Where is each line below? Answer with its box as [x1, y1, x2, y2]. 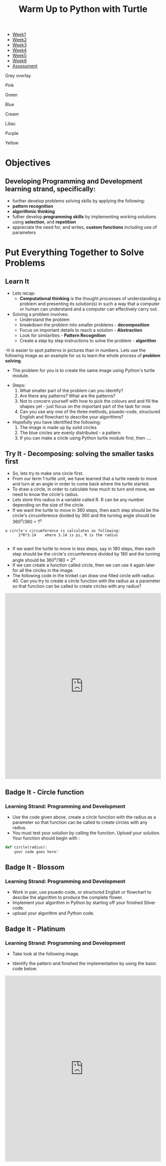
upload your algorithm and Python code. [12, 910, 95, 916]
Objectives [5, 157, 51, 169]
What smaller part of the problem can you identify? [19, 388, 124, 394]
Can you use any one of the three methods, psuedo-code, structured [19, 409, 161, 415]
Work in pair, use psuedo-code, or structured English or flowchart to [12, 889, 152, 895]
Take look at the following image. [12, 951, 80, 957]
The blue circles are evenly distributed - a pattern [19, 430, 121, 436]
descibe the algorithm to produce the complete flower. [12, 894, 124, 901]
